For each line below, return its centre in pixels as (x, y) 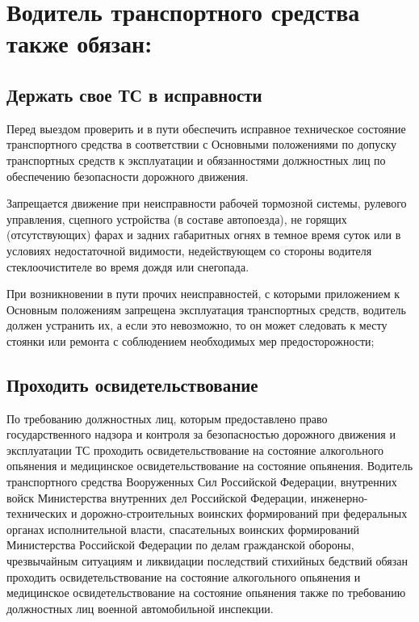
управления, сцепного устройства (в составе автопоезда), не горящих (177, 219)
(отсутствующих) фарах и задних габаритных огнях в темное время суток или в (204, 235)
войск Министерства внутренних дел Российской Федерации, (157, 497)
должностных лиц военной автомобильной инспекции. (140, 608)
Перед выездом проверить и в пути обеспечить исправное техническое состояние (206, 128)
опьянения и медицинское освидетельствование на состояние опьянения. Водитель (210, 466)
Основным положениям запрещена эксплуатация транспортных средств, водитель (206, 309)
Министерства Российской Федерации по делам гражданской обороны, (180, 545)
